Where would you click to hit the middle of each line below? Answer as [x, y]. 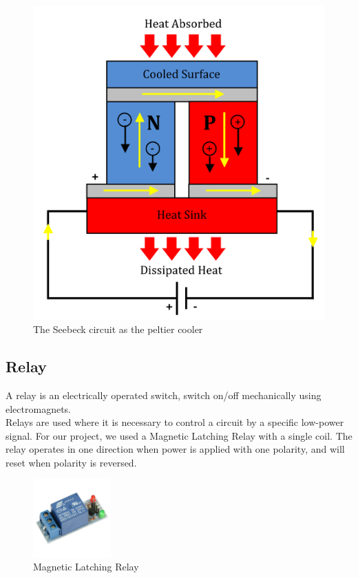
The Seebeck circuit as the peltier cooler [118, 329]
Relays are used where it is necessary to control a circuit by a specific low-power [175, 422]
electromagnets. [38, 408]
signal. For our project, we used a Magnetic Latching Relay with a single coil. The [179, 435]
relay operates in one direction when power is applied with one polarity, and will [175, 449]
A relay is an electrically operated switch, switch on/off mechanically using [164, 395]
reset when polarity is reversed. [71, 462]
